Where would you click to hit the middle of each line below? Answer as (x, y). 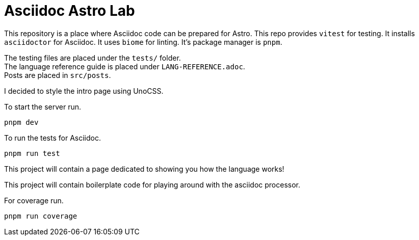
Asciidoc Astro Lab (70, 11)
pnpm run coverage (41, 216)
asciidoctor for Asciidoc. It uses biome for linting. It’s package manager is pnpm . (143, 42)
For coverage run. (34, 200)
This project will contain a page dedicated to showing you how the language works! (144, 169)
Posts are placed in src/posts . (58, 75)
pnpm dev (21, 122)
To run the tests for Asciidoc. (53, 138)
